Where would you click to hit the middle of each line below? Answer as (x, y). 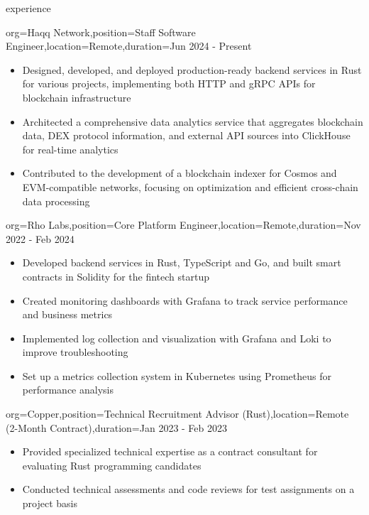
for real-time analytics (70, 149)
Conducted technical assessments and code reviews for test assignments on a (188, 489)
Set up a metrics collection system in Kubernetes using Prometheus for (177, 375)
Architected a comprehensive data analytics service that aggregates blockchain (193, 121)
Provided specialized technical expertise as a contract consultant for (170, 451)
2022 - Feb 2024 (40, 238)
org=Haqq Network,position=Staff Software (101, 32)
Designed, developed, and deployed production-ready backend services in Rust (192, 69)
